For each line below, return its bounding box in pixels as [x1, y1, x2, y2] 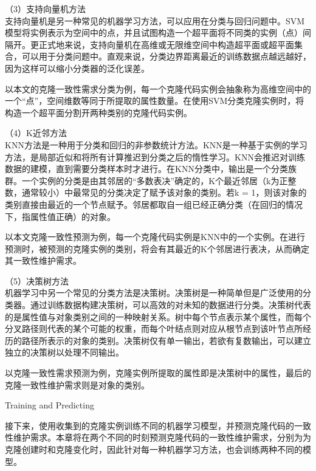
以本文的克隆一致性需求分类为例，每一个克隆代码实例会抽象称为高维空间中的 [5, 82, 311, 95]
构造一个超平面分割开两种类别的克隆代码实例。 [5, 106, 192, 119]
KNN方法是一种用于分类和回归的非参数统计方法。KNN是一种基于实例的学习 [5, 138, 307, 151]
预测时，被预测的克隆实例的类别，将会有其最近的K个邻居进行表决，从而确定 [5, 242, 309, 255]
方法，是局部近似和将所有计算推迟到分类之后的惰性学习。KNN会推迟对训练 [5, 150, 305, 163]
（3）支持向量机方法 [5, 2, 86, 15]
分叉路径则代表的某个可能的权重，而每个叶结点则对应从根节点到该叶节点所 [5, 322, 303, 335]
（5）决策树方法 [5, 274, 69, 287]
